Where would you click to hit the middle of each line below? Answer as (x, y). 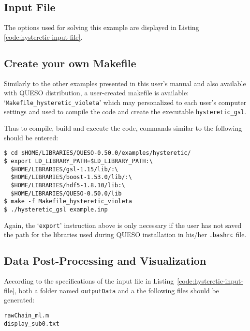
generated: (19, 300)
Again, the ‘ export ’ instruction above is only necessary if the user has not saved (123, 225)
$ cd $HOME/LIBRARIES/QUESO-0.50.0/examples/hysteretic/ (97, 153)
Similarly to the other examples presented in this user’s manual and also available (125, 83)
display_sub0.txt (32, 323)
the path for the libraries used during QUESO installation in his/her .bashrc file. (125, 234)
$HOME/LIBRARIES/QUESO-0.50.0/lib (66, 193)
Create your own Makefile (70, 63)
